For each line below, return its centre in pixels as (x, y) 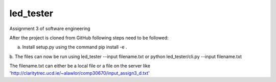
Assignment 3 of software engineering (50, 29)
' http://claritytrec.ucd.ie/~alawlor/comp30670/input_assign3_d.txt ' (80, 73)
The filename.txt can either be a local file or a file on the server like (80, 66)
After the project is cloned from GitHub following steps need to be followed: (89, 38)
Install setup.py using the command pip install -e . (75, 47)
